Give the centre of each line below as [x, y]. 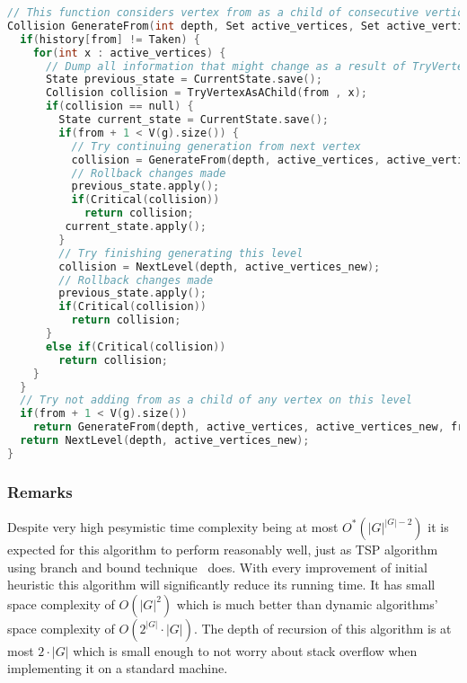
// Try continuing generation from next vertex [216, 146]
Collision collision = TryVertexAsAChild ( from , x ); [206, 93]
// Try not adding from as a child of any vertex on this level [216, 400]
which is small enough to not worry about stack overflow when [245, 650]
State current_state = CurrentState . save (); [194, 120]
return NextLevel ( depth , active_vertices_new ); [165, 440]
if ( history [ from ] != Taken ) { [110, 39]
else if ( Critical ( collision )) [136, 346]
